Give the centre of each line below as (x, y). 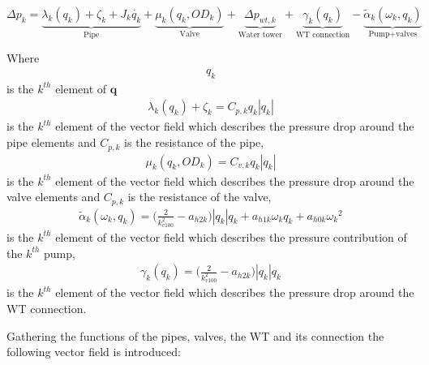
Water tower (260, 34)
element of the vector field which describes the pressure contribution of (231, 236)
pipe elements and (51, 142)
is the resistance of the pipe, (194, 142)
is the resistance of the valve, (199, 197)
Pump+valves (393, 34)
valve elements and (54, 197)
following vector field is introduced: (94, 352)
